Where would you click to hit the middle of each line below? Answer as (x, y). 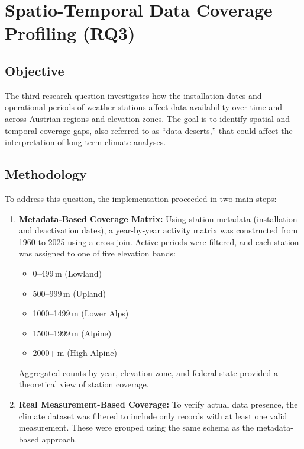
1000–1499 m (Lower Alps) (81, 313)
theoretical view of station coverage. (84, 384)
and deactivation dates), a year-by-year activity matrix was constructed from (158, 230)
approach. (59, 439)
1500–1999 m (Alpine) (72, 333)
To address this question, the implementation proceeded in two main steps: (141, 198)
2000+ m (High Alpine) (75, 353)
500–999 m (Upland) (69, 293)
